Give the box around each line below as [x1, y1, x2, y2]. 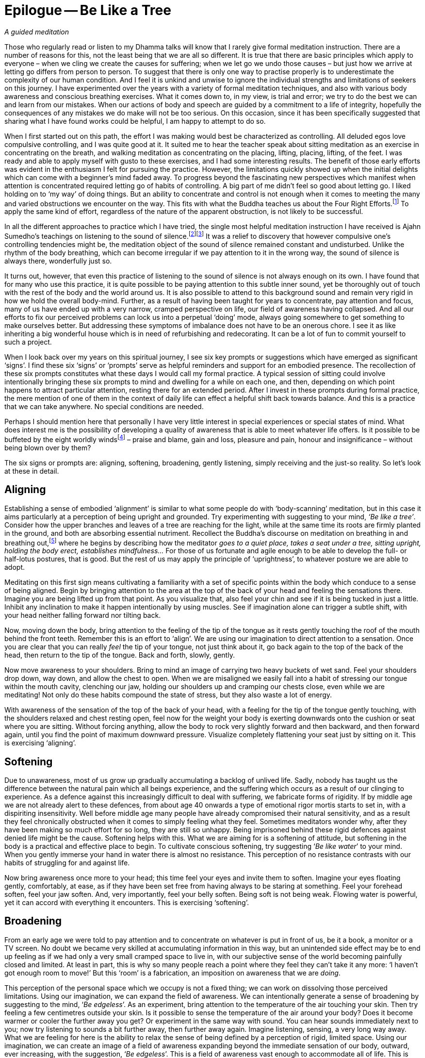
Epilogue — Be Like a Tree [4, 2, 171, 18]
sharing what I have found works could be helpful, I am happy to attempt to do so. [4, 116, 266, 125]
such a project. [4, 338, 52, 347]
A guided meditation [4, 27, 69, 36]
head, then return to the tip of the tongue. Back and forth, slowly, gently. [4, 651, 235, 660]
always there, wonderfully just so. [4, 257, 112, 265]
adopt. [4, 563, 25, 572]
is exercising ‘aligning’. [4, 739, 76, 747]
